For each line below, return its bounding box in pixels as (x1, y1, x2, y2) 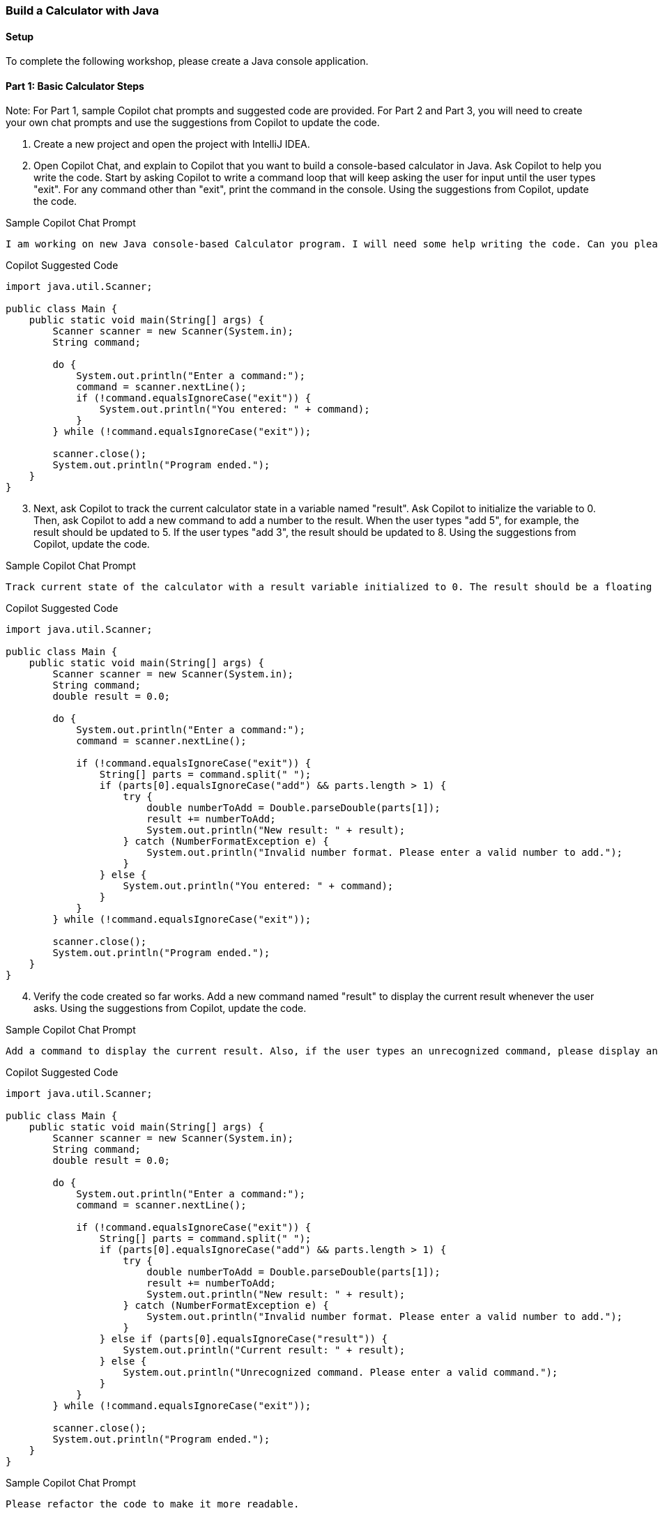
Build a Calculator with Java (6, 3, 159, 17)
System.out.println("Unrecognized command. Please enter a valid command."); (123, 1367, 558, 1378)
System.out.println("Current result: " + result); (123, 1344, 406, 1356)
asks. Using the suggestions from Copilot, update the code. (33, 1002, 307, 1015)
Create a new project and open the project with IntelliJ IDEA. (33, 138, 310, 151)
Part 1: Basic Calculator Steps (6, 79, 144, 92)
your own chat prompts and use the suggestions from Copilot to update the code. (6, 116, 380, 129)
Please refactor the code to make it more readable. (6, 1498, 300, 1510)
